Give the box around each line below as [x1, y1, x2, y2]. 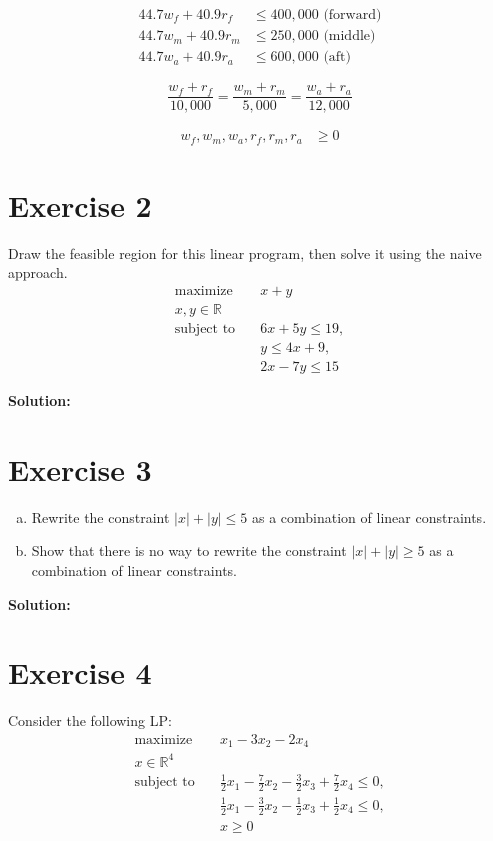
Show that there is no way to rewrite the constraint [31, 540, 347, 561]
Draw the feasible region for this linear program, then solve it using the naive [8, 242, 482, 263]
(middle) [323, 29, 376, 44]
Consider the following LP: [8, 710, 172, 731]
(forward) [323, 8, 382, 23]
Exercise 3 [8, 448, 152, 489]
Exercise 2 [8, 184, 152, 225]
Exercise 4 [8, 652, 152, 693]
